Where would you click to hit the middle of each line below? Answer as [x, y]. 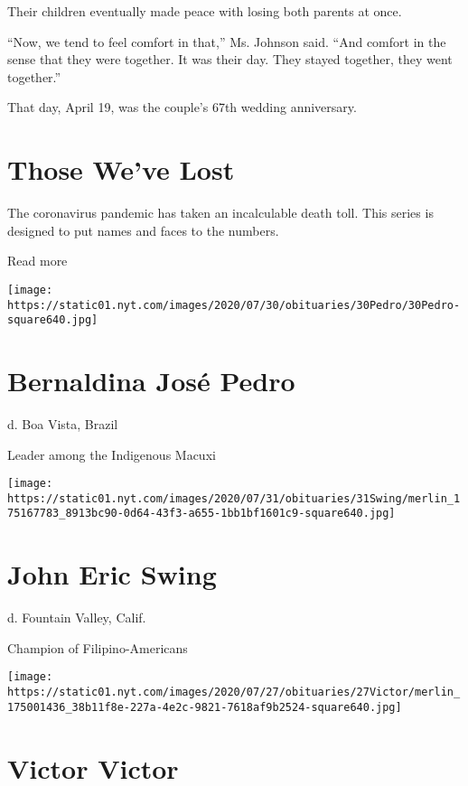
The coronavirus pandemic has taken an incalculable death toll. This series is [220, 213]
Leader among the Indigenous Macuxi [112, 454]
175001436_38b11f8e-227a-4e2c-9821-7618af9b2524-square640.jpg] [205, 707]
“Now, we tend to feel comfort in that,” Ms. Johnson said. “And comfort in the [227, 41]
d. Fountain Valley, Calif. [77, 618]
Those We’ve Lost [121, 169]
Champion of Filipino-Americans [98, 647]
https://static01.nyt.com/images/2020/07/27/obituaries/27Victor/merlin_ [234, 692]
